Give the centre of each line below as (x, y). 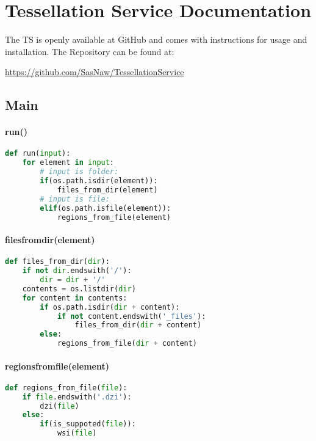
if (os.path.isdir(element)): (99, 181)
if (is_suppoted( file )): (88, 424)
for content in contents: (75, 298)
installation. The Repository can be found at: (90, 51)
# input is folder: (79, 172)
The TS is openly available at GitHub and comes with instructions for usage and (156, 39)
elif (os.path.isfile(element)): (106, 208)
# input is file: (75, 199)
